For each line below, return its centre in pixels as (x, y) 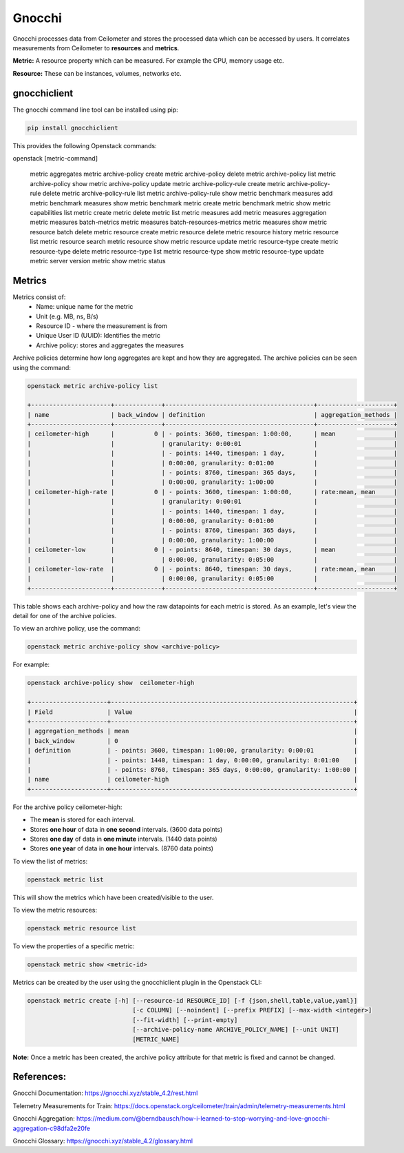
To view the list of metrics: (50, 861)
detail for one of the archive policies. (65, 616)
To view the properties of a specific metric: (74, 946)
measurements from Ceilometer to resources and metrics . (96, 48)
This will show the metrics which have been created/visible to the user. (113, 897)
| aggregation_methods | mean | (192, 731)
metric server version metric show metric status (98, 261)
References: (40, 1077)
